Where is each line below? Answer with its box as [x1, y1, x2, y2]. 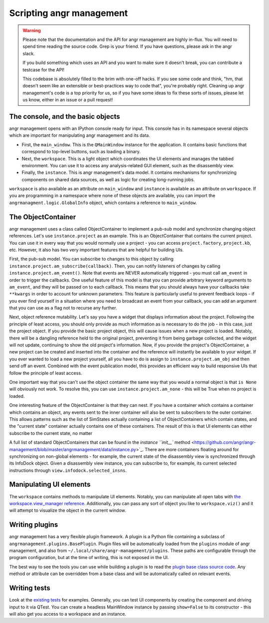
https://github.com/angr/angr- [194, 439, 256, 445]
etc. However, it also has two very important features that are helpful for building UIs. [9, 247, 184, 253]
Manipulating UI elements [9, 480, 91, 489]
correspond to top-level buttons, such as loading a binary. [21, 149, 141, 155]
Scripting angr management [9, 7, 128, 18]
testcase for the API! [22, 66, 65, 72]
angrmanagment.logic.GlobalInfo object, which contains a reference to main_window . [9, 200, 197, 206]
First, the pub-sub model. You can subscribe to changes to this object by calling [9, 256, 174, 262]
